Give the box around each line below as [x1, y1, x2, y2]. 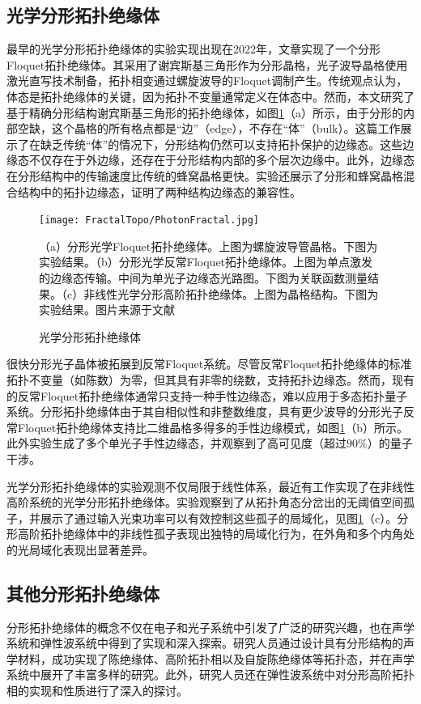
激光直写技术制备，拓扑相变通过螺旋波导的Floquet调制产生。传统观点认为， [6, 72, 408, 89]
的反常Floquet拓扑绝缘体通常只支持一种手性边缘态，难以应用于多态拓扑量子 [6, 387, 408, 404]
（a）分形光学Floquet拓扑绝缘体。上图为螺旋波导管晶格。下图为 [39, 237, 378, 254]
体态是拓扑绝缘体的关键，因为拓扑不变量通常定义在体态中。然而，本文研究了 [6, 87, 415, 104]
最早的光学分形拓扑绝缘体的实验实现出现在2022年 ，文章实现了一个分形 [6, 40, 381, 57]
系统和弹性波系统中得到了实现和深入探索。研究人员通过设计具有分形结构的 [6, 634, 403, 651]
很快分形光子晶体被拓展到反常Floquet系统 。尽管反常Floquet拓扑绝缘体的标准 [6, 355, 412, 372]
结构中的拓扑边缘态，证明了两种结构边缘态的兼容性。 [17, 183, 301, 200]
